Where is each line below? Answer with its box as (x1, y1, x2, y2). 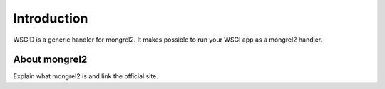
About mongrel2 (13, 54, 88, 66)
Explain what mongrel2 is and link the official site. (13, 72, 158, 81)
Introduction (13, 11, 88, 26)
